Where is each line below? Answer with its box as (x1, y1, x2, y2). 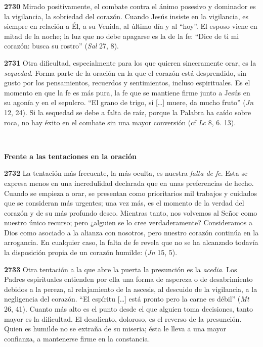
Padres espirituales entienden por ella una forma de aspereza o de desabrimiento (4, 274, 253, 284)
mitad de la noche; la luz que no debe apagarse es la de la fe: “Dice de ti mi (4, 30, 239, 41)
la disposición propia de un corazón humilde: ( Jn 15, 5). (4, 247, 178, 258)
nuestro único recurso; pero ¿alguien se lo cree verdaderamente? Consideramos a (4, 217, 253, 228)
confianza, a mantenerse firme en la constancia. (4, 333, 150, 343)
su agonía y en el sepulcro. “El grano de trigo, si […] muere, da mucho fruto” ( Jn (4, 97, 254, 108)
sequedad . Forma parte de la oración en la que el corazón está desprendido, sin (4, 67, 247, 78)
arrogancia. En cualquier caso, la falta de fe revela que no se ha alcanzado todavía (4, 237, 258, 247)
